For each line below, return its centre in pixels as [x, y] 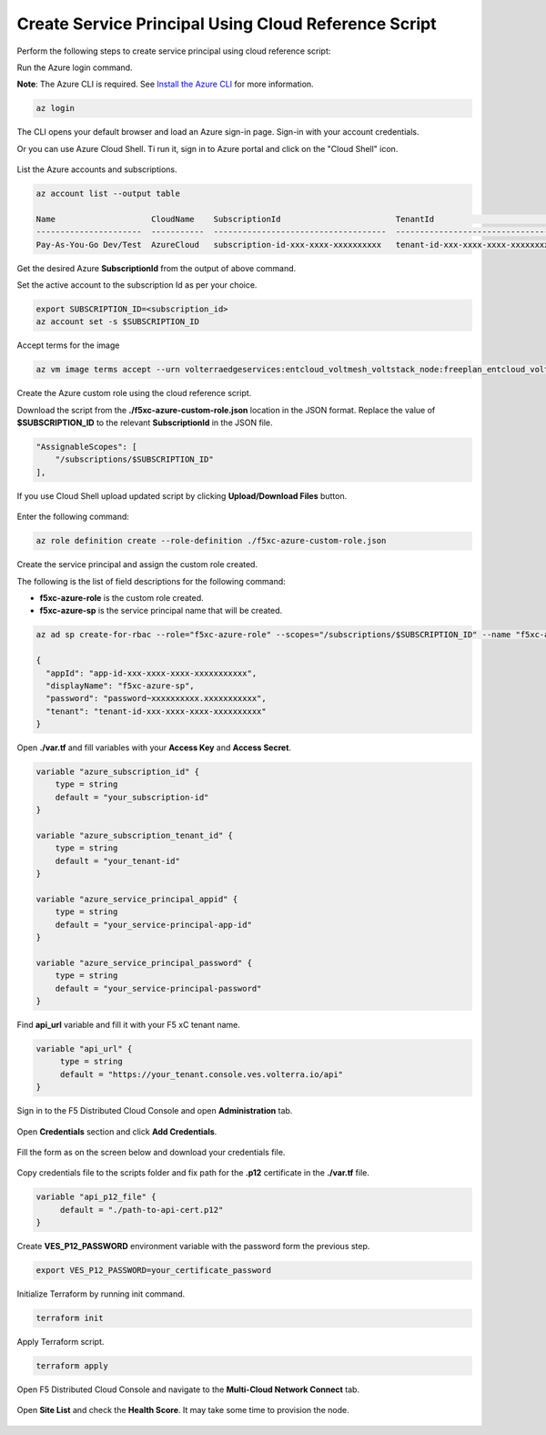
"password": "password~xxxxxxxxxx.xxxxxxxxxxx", [157, 698]
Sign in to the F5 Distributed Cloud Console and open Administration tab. [155, 1111]
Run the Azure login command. [75, 67]
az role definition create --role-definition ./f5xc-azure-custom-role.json [211, 541]
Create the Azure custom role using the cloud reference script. [134, 393]
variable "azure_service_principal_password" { [144, 962]
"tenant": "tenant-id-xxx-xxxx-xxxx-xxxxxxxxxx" [157, 711]
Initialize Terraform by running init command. [101, 1294]
